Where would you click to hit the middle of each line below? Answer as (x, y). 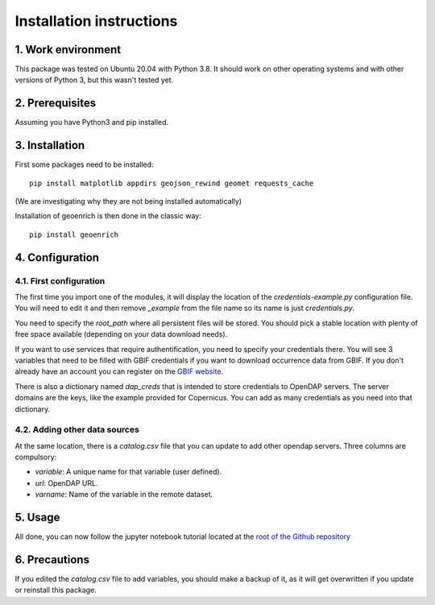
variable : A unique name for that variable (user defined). (128, 472)
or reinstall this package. (56, 590)
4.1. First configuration (60, 280)
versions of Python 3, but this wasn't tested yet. (94, 80)
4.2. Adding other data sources (77, 429)
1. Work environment (68, 50)
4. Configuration (57, 257)
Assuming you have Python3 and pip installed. (92, 122)
